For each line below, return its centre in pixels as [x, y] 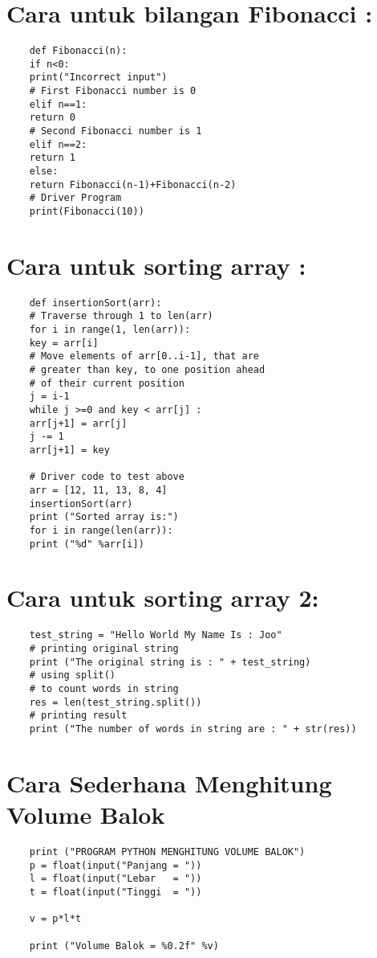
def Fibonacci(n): [78, 51]
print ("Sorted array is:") [104, 517]
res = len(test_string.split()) [116, 702]
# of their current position [107, 383]
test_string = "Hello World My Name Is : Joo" [156, 635]
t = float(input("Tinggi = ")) [116, 892]
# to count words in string [104, 689]
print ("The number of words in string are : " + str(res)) [193, 729]
